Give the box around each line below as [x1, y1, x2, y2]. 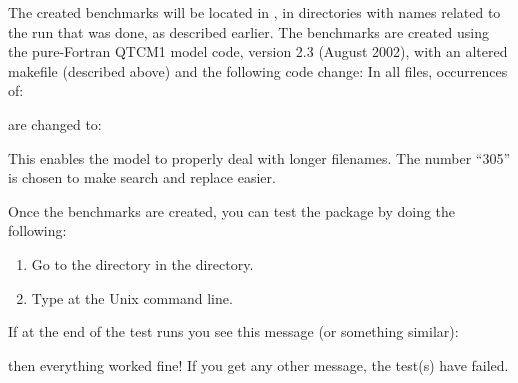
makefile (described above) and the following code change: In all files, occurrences [8, 60, 508, 81]
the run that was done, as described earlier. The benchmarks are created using [8, 21, 489, 42]
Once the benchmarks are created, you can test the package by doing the [8, 200, 456, 221]
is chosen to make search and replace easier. [8, 167, 276, 188]
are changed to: [8, 113, 102, 134]
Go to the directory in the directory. [31, 253, 254, 274]
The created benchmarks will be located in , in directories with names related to [8, 2, 501, 22]
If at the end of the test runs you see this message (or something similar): [8, 321, 459, 342]
